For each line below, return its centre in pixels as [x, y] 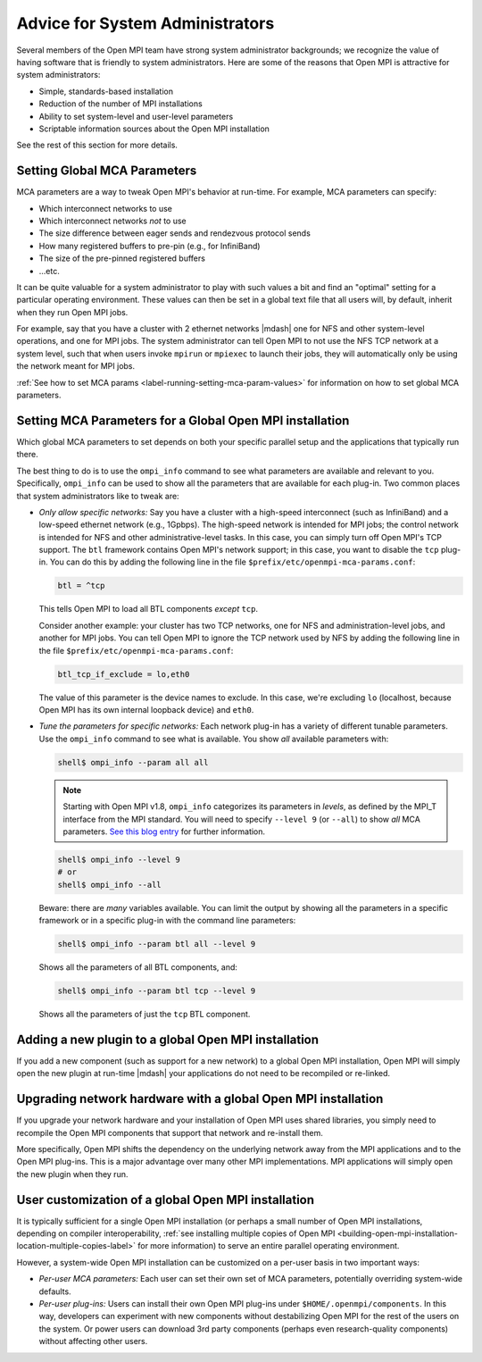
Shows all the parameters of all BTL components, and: [138, 967]
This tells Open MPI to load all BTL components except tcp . [149, 609]
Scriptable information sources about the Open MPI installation [154, 129]
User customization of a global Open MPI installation [166, 1200]
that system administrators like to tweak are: [98, 496]
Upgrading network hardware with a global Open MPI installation [200, 1099]
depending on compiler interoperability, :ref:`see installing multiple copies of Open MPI [176, 1233]
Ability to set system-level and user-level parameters [136, 116]
